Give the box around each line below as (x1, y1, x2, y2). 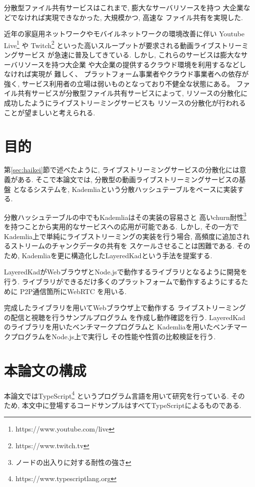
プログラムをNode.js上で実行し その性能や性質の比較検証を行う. (10, 331, 216, 341)
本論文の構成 (4, 360, 87, 380)
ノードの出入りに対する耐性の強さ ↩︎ (15, 457, 131, 467)
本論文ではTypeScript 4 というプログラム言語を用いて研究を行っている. (4, 389, 229, 401)
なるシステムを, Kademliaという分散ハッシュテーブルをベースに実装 (20, 184, 237, 194)
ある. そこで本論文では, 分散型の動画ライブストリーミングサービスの (17, 174, 239, 184)
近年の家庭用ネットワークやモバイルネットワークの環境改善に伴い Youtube (4, 28, 245, 39)
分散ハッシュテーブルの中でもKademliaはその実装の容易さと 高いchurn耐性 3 (4, 210, 247, 222)
